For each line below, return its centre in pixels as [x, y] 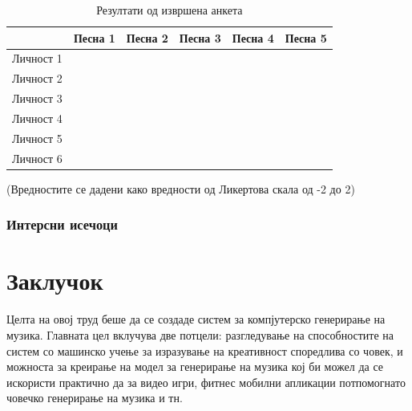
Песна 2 [147, 37]
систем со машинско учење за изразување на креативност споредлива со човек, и [205, 350]
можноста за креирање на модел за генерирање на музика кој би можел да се [195, 366]
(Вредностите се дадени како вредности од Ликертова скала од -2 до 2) [181, 188]
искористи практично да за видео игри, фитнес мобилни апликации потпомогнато [206, 382]
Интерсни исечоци [62, 224]
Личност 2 [37, 78]
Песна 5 [306, 37]
